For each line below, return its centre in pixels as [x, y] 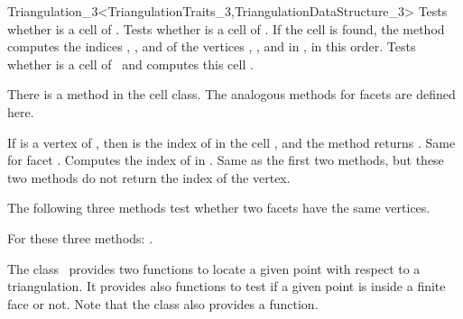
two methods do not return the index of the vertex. [149, 177]
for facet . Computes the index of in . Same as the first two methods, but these [226, 160]
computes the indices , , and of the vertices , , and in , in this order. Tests [212, 46]
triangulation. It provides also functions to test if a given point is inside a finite [227, 286]
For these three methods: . [80, 237]
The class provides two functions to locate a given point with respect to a [214, 268]
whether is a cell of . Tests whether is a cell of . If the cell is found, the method [226, 28]
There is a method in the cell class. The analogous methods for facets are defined [231, 94]
